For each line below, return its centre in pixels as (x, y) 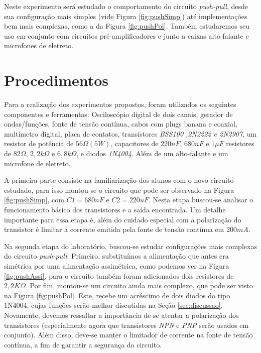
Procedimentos (56, 80)
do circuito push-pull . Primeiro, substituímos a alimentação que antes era (116, 256)
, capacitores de (135, 143)
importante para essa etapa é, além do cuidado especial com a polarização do (123, 219)
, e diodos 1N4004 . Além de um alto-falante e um (152, 153)
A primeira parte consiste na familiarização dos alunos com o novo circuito (119, 180)
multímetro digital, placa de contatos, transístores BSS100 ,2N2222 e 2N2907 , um (130, 133)
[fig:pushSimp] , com (34, 200)
